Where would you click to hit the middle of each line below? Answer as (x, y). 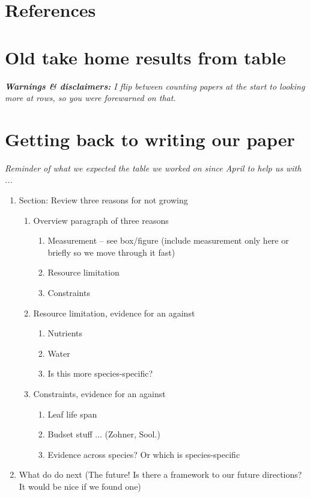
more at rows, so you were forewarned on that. (90, 98)
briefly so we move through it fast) (111, 252)
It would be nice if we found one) (80, 486)
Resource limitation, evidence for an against (114, 313)
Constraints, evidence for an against (99, 393)
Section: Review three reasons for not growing (103, 200)
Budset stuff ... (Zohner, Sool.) (104, 434)
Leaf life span (72, 414)
